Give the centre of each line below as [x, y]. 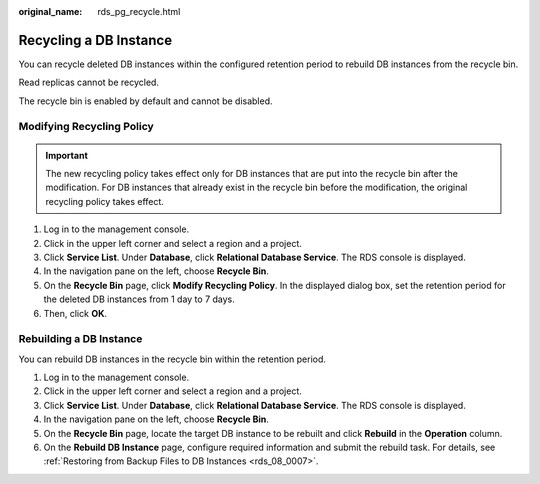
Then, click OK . [75, 313]
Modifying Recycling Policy [86, 127]
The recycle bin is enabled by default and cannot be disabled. [146, 101]
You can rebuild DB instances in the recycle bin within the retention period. [172, 359]
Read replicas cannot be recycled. [89, 82]
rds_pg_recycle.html [139, 11]
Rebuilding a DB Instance [80, 339]
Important [67, 155]
